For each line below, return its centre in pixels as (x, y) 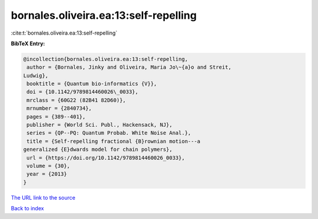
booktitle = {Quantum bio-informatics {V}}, (92, 84)
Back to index (27, 208)
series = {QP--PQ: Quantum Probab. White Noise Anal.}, (109, 133)
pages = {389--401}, (56, 117)
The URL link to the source (43, 197)
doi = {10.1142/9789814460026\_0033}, (82, 92)
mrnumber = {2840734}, (59, 108)
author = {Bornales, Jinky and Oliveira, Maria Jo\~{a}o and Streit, (129, 67)
